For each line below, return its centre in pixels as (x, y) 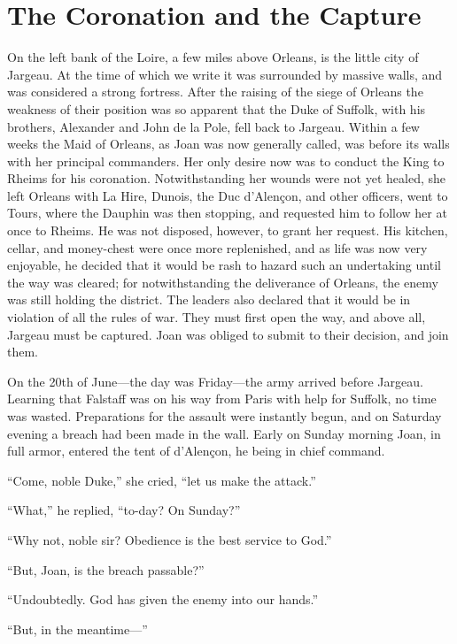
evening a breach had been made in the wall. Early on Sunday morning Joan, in (224, 433)
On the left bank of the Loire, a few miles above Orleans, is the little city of (213, 57)
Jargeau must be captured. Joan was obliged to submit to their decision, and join (228, 334)
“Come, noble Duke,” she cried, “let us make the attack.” (162, 480)
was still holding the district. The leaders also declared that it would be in (209, 299)
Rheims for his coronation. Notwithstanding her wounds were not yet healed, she (227, 178)
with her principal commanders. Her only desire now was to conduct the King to (226, 161)
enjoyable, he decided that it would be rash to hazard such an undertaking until (224, 265)
